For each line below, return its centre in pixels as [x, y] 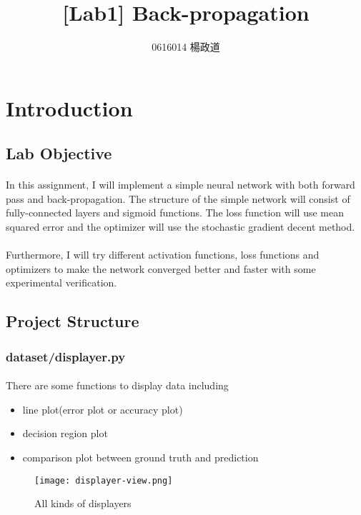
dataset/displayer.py [66, 356]
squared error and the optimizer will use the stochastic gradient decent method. [180, 227]
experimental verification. [61, 282]
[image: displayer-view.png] [104, 480]
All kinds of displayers [83, 503]
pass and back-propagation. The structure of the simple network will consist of [178, 198]
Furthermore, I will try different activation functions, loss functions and [163, 255]
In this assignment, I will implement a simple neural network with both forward [180, 185]
